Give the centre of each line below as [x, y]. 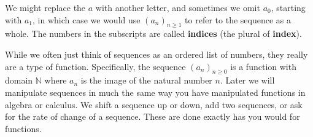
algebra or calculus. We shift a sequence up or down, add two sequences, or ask [154, 104]
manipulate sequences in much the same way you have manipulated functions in [155, 92]
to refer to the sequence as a [238, 19]
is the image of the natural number [146, 80]
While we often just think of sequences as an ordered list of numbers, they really [156, 54]
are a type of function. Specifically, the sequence [95, 66]
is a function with [263, 66]
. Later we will [247, 80]
